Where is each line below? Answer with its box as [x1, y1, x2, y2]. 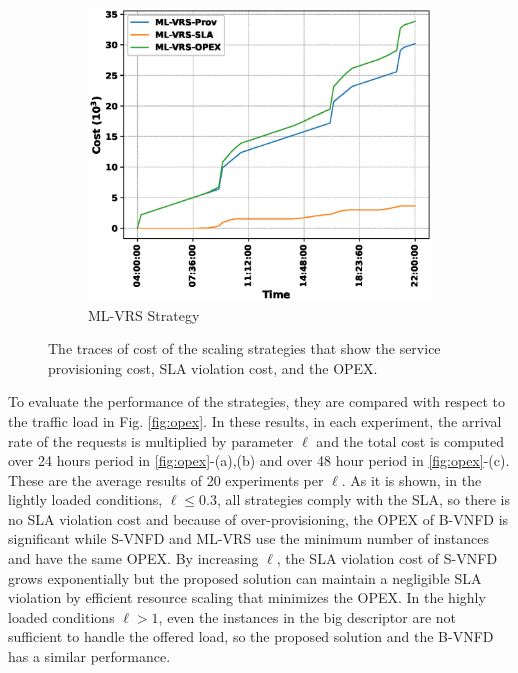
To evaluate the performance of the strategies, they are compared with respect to [8, 391, 506, 412]
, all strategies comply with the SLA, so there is [216, 489, 510, 510]
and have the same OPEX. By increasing [8, 548, 259, 569]
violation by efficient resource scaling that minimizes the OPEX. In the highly [8, 587, 486, 608]
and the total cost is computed [316, 430, 504, 451]
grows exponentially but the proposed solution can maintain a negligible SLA [8, 567, 482, 588]
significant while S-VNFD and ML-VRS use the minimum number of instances [8, 528, 490, 549]
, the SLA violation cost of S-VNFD [276, 548, 498, 569]
